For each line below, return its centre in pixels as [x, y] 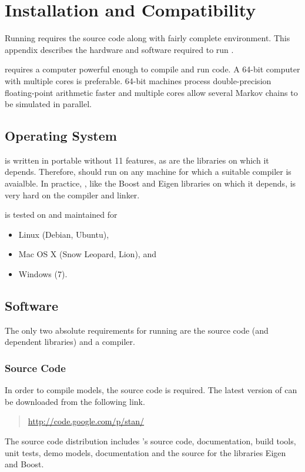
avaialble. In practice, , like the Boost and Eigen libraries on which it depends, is [150, 183]
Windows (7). [43, 274]
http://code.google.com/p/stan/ [86, 421]
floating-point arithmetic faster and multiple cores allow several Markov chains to [151, 92]
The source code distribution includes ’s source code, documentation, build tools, [150, 441]
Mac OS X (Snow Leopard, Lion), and [87, 254]
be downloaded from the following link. [75, 401]
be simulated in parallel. [48, 104]
